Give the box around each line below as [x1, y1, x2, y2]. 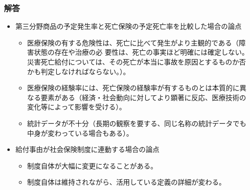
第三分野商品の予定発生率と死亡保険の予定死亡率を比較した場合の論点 [15, 21, 242, 31]
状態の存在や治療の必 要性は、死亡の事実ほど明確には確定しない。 [34, 47, 249, 57]
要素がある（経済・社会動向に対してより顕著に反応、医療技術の [41, 92, 246, 102]
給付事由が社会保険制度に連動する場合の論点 [15, 144, 159, 154]
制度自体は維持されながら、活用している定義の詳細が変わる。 [27, 177, 226, 187]
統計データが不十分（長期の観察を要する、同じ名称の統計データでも [27, 118, 247, 128]
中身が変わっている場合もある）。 [27, 127, 133, 138]
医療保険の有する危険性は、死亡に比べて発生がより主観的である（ [27, 37, 239, 47]
